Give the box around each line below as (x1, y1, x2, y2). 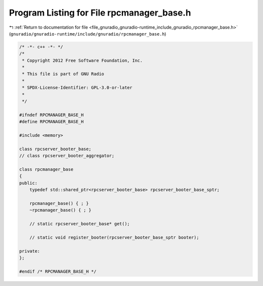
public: (19, 180, 38, 186)
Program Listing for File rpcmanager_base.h (9, 7, 191, 18)
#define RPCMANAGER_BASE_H (19, 119, 84, 125)
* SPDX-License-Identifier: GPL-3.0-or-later (22, 85, 132, 90)
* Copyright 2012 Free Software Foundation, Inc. (22, 57, 143, 63)
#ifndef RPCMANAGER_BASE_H (19, 112, 84, 118)
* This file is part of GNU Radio (22, 71, 104, 77)
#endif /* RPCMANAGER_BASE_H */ (19, 268, 97, 274)
